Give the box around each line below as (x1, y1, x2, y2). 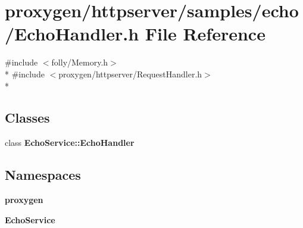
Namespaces (5, 165, 81, 184)
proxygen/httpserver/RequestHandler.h (58, 67, 202, 80)
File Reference (145, 21, 265, 46)
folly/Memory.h (51, 56, 108, 68)
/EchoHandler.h (5, 21, 139, 46)
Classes (5, 108, 50, 127)
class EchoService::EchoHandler (5, 136, 135, 149)
